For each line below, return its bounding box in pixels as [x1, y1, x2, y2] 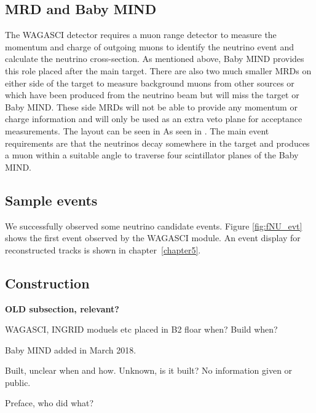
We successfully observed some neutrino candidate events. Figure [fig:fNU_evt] [5, 219, 302, 232]
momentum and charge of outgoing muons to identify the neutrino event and [5, 40, 294, 53]
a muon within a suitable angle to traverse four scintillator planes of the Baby [5, 149, 299, 161]
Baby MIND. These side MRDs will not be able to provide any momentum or [5, 100, 298, 113]
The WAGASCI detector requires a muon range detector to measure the [5, 28, 277, 41]
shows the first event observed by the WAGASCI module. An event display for [5, 231, 301, 244]
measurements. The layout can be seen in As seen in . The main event [5, 124, 269, 137]
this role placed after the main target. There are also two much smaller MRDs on [5, 64, 312, 77]
